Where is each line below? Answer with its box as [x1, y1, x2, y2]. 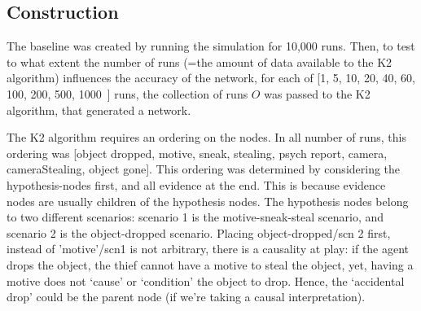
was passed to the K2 [264, 85, 371, 102]
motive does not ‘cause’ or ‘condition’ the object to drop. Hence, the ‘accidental [7, 272, 405, 289]
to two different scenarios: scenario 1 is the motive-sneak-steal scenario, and [7, 208, 384, 226]
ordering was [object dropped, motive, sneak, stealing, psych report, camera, [7, 144, 388, 161]
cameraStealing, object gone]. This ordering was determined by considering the [7, 160, 401, 177]
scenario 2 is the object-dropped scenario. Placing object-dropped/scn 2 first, [7, 224, 391, 241]
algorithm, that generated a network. [7, 101, 191, 118]
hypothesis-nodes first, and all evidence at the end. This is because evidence [7, 176, 386, 193]
